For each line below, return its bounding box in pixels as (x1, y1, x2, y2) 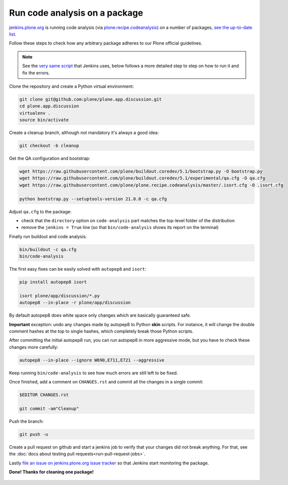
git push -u (19, 432, 49, 437)
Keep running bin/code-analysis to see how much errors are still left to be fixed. (9, 370, 178, 376)
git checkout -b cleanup (19, 143, 79, 149)
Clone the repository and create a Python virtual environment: (9, 83, 134, 89)
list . (9, 31, 17, 37)
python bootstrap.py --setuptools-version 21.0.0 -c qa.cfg (19, 196, 167, 202)
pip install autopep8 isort (19, 280, 87, 285)
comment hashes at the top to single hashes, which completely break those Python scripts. (9, 328, 194, 334)
